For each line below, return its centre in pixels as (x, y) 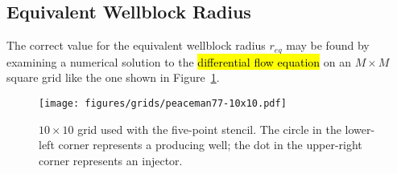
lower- (360, 129)
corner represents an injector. (111, 160)
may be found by (328, 45)
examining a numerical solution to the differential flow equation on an (179, 61)
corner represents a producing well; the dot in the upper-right (210, 145)
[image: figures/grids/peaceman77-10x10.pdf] (163, 103)
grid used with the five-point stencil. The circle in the (209, 129)
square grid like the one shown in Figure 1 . (113, 77)
